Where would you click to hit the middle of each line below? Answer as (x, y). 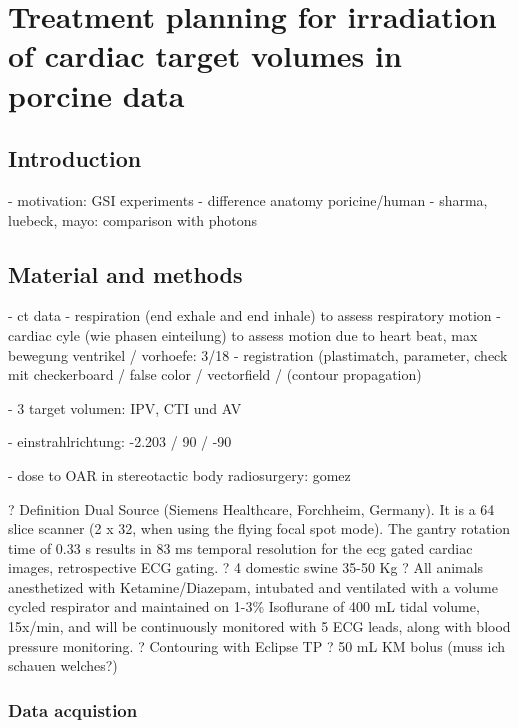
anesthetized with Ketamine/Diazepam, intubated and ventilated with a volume (253, 586)
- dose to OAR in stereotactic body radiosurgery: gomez (179, 474)
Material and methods (125, 273)
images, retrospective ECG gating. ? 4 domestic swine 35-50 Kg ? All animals (246, 567)
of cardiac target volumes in (205, 55)
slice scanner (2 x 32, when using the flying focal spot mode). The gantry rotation (259, 528)
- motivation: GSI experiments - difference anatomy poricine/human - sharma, (248, 199)
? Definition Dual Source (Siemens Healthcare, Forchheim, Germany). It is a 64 (251, 508)
